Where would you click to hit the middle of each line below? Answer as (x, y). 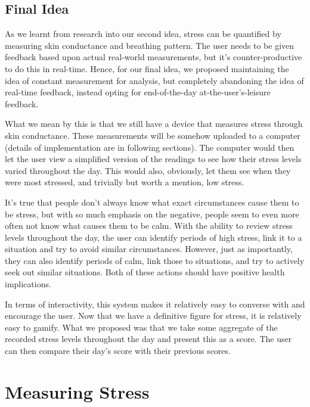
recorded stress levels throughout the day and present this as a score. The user (148, 339)
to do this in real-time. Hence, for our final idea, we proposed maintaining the (147, 68)
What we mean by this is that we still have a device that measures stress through (154, 124)
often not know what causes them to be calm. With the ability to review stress (149, 226)
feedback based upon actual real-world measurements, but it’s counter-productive (154, 57)
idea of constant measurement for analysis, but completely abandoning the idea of (154, 80)
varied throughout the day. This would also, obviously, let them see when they (148, 170)
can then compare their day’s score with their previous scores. (118, 351)
